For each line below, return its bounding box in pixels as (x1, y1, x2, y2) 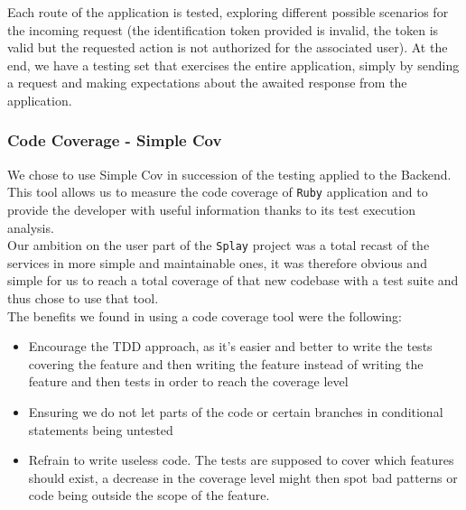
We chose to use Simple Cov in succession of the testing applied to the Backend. (7, 164, 452, 183)
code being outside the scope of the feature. (28, 486, 270, 505)
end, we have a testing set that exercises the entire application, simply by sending (7, 55, 460, 74)
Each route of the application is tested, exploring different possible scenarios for (7, 3, 449, 21)
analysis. (7, 218, 54, 236)
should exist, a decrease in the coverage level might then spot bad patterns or (28, 468, 458, 487)
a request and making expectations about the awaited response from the (7, 73, 407, 92)
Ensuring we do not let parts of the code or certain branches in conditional (28, 403, 443, 422)
